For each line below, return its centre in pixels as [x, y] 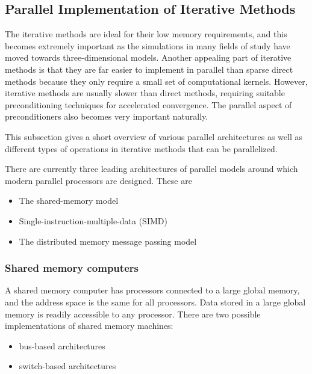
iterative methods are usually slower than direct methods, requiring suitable [145, 93]
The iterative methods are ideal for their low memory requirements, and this [146, 34]
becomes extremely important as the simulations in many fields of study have [148, 45]
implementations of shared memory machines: [89, 326]
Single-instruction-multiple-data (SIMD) [93, 220]
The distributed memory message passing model [108, 241]
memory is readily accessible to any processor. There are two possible [133, 314]
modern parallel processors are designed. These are [98, 180]
